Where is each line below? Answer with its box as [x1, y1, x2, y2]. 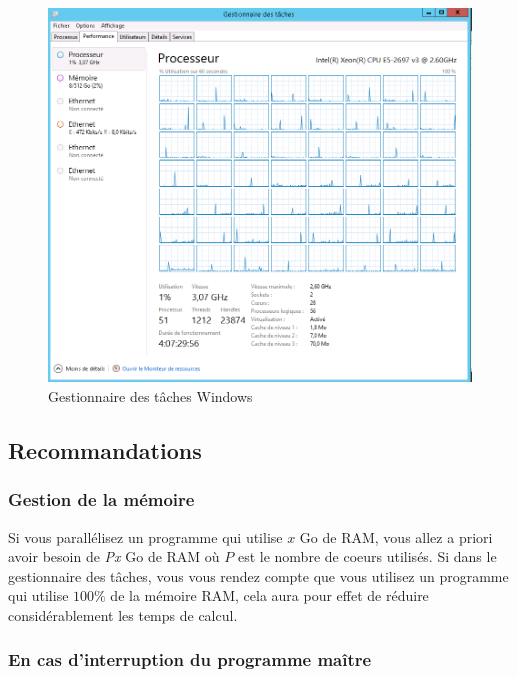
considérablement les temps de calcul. [8, 604, 238, 625]
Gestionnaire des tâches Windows [48, 386, 253, 406]
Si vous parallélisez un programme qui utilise [8, 526, 283, 547]
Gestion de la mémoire [8, 487, 195, 512]
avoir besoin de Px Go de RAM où [8, 546, 220, 567]
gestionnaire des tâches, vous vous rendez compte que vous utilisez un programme [8, 565, 509, 586]
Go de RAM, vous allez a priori [299, 526, 493, 547]
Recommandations [8, 434, 202, 465]
